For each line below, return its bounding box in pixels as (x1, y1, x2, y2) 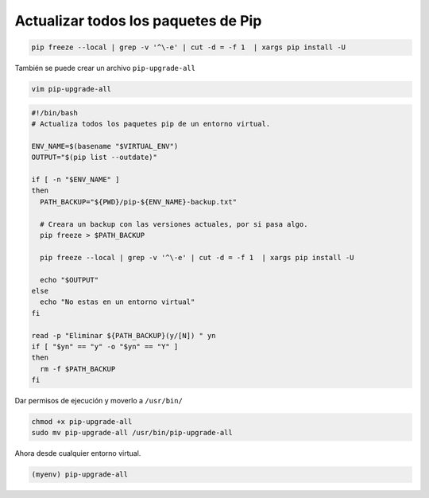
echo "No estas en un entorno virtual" (40, 298, 195, 306)
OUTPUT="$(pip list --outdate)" (31, 153, 158, 162)
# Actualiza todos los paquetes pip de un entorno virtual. (31, 119, 271, 129)
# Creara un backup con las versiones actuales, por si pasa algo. (40, 220, 308, 228)
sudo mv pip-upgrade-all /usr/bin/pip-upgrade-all (31, 428, 234, 438)
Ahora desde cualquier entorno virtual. (14, 449, 141, 458)
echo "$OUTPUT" (40, 275, 99, 284)
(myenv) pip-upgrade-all (31, 470, 129, 479)
